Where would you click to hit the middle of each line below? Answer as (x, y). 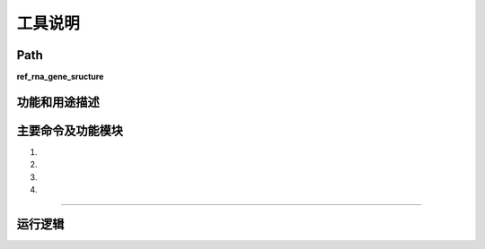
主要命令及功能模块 (70, 130)
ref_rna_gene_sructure (60, 77)
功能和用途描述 (58, 102)
